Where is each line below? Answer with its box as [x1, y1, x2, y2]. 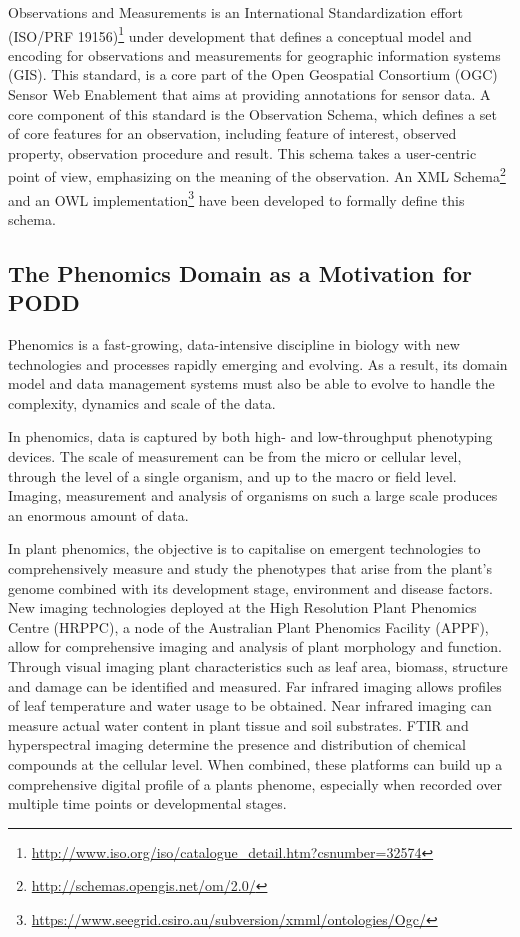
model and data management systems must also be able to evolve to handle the [8, 373, 495, 394]
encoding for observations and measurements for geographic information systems [8, 44, 501, 65]
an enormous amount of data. [8, 504, 189, 525]
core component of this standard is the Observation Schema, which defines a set [8, 103, 497, 124]
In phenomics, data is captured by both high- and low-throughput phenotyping [8, 426, 493, 447]
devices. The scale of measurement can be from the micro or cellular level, [8, 446, 462, 467]
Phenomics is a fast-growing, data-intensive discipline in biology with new [8, 334, 460, 355]
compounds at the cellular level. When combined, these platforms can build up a [8, 753, 503, 774]
